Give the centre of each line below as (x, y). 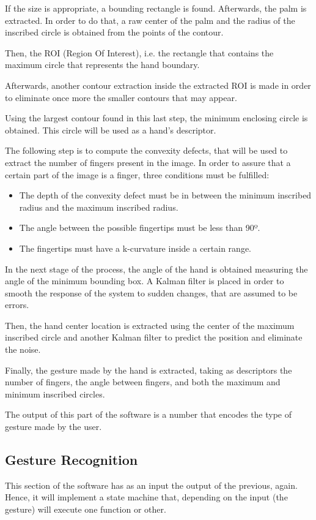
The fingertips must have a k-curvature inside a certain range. (135, 248)
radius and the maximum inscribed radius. (99, 207)
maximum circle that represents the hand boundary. (102, 65)
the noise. (23, 349)
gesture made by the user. (53, 427)
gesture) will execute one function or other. (86, 509)
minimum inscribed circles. (55, 394)
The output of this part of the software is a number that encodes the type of (149, 414)
